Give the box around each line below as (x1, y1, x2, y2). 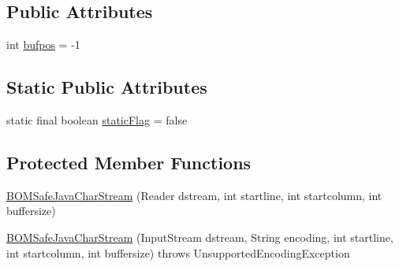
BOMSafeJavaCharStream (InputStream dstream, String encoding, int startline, (6, 228, 393, 245)
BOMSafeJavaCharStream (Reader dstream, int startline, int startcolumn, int (6, 187, 382, 203)
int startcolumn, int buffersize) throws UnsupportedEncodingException (6, 244, 350, 261)
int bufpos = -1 (6, 36, 80, 53)
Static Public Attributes (6, 75, 207, 99)
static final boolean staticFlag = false (6, 112, 188, 128)
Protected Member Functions (6, 150, 252, 174)
